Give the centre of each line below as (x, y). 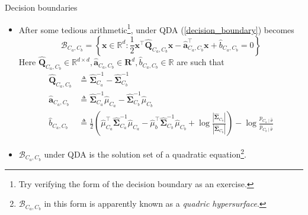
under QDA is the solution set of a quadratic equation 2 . (145, 153)
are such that (200, 62)
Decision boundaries (41, 7)
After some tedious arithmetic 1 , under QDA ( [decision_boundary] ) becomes (156, 28)
